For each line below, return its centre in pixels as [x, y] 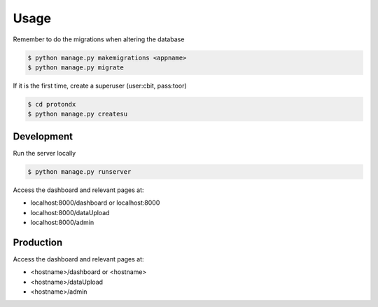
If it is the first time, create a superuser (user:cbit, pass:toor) [100, 86]
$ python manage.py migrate [76, 67]
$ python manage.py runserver [79, 171]
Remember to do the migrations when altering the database [99, 39]
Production [38, 242]
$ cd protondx [52, 104]
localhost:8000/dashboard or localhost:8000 [95, 203]
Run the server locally [44, 153]
